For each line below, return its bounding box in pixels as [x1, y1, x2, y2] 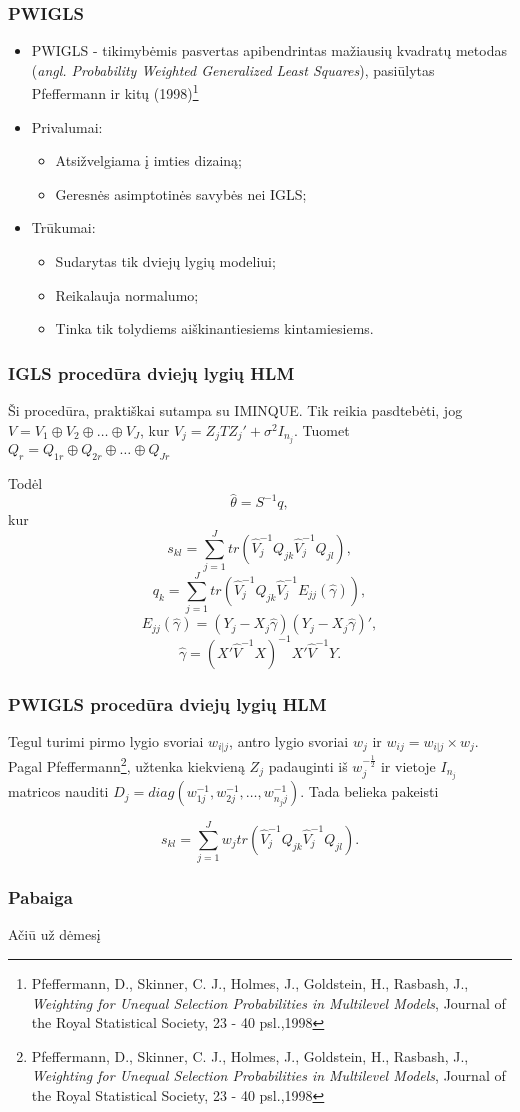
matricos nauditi [8, 781, 109, 802]
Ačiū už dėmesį [8, 924, 101, 945]
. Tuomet [294, 419, 350, 440]
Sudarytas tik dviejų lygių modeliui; [55, 251, 276, 272]
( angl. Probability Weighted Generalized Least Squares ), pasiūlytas [31, 59, 435, 80]
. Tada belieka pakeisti [300, 781, 439, 802]
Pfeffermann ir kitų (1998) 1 [31, 80, 199, 104]
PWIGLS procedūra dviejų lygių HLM [8, 691, 327, 716]
